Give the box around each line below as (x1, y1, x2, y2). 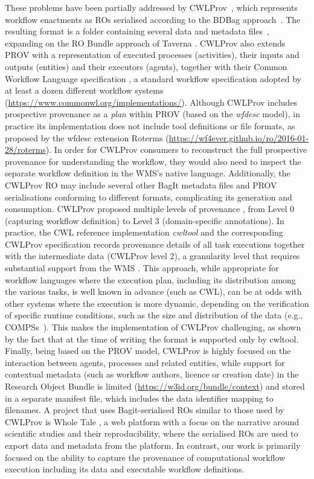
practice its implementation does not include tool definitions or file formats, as (5, 119, 295, 132)
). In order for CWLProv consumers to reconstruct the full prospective (45, 143, 307, 156)
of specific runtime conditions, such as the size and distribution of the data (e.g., (5, 309, 303, 321)
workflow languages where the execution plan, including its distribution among (5, 273, 296, 286)
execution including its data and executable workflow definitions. (5, 463, 245, 475)
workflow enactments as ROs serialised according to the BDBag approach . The (5, 13, 301, 25)
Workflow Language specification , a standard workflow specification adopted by (5, 72, 301, 85)
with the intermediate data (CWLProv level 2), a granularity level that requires (5, 249, 300, 262)
